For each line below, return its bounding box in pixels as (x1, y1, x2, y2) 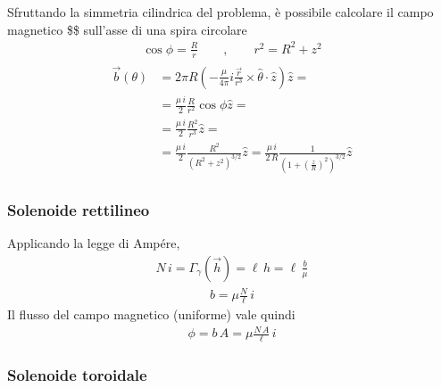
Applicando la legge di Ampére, (7, 234, 180, 252)
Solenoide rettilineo (7, 198, 150, 220)
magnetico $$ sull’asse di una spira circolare (7, 20, 247, 38)
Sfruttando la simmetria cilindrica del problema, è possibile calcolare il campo (7, 3, 434, 21)
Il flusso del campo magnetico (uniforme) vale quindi (7, 305, 295, 324)
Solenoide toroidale (7, 364, 147, 386)
